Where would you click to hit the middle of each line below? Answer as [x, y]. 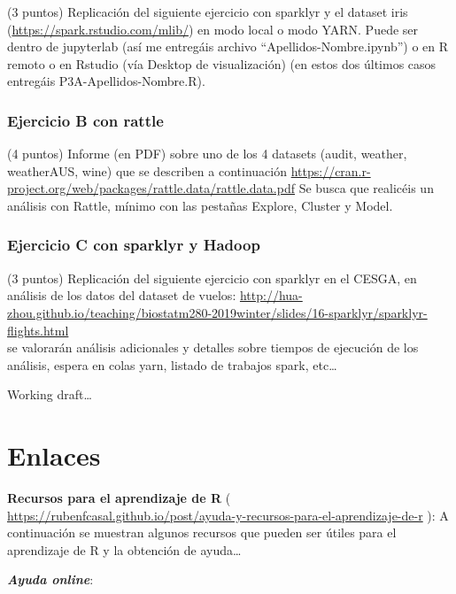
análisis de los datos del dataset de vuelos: [122, 295]
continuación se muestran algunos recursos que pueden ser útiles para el [202, 532]
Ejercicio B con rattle [85, 120]
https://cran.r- [331, 170]
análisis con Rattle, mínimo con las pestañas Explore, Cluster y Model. [200, 205]
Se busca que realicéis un [366, 188]
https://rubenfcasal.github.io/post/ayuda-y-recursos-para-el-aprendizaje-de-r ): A [228, 515]
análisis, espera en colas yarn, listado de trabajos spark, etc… [172, 364]
